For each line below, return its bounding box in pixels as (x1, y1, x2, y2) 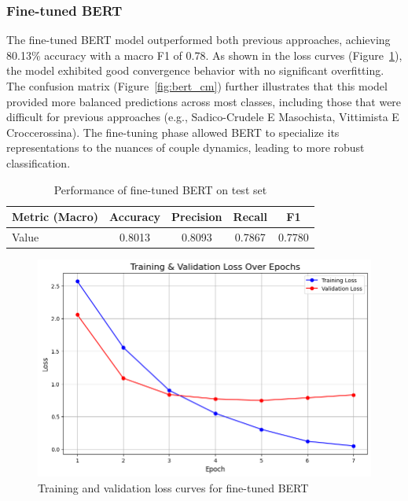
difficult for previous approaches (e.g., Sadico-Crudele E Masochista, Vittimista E (6, 109, 399, 125)
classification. (6, 154, 71, 171)
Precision (171, 208, 222, 225)
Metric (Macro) (12, 208, 99, 225)
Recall (233, 208, 267, 225)
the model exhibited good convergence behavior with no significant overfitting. (6, 62, 384, 79)
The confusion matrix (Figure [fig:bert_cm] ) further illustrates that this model (6, 78, 388, 94)
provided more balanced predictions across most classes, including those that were (6, 93, 402, 109)
